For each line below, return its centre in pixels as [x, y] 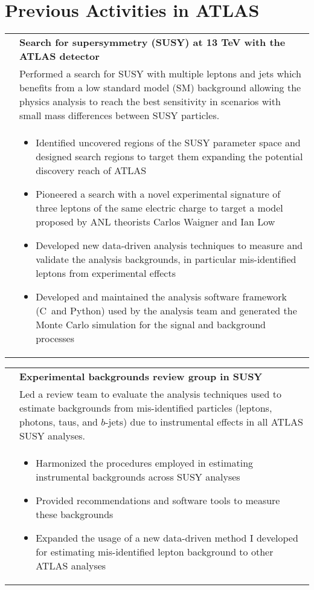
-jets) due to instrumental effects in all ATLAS [204, 422]
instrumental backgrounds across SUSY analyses [138, 477]
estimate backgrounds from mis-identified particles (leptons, [146, 408]
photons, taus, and [59, 422]
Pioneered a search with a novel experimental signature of [158, 194]
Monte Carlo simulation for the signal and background [151, 325]
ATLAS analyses [71, 566]
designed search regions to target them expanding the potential [169, 157]
